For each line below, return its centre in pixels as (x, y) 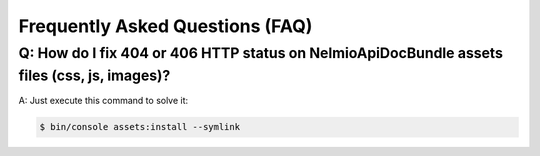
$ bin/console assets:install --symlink (139, 127)
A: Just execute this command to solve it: (103, 101)
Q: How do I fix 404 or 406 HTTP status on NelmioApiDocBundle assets (261, 53)
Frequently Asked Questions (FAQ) (165, 26)
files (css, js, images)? (94, 75)
